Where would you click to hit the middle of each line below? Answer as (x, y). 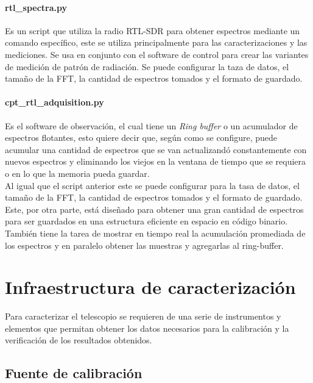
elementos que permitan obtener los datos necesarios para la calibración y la (147, 328)
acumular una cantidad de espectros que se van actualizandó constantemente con (156, 149)
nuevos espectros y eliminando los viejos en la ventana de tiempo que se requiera (156, 161)
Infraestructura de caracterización (150, 287)
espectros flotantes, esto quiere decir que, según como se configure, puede (141, 138)
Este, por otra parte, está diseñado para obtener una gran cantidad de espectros (154, 209)
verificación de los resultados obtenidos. (79, 340)
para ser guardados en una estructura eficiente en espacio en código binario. (146, 221)
